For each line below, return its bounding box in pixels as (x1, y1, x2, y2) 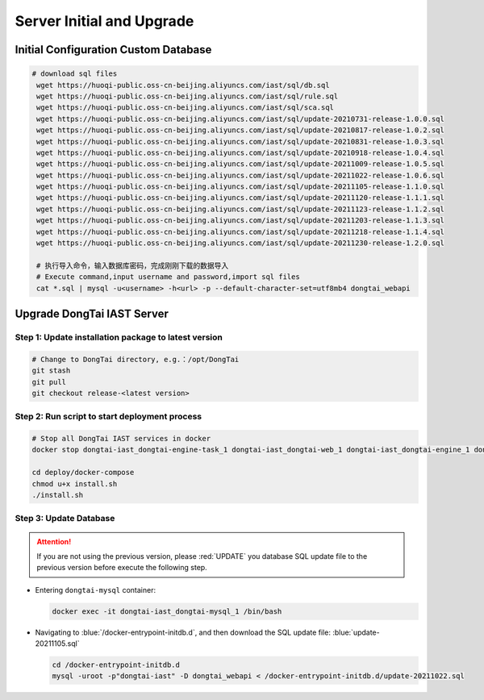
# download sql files (31, 69, 118, 78)
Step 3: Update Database (15, 513, 115, 524)
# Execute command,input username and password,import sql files (36, 273, 300, 281)
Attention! (36, 536, 72, 546)
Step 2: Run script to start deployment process (15, 411, 202, 423)
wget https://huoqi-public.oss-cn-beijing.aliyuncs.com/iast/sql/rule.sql (36, 91, 339, 101)
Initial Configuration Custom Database (15, 43, 212, 56)
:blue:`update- (332, 627, 380, 637)
